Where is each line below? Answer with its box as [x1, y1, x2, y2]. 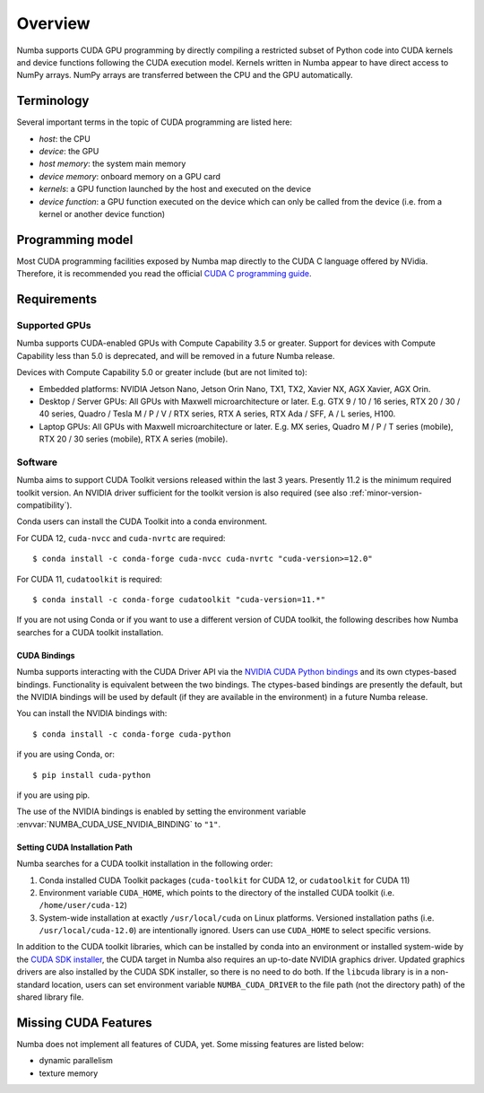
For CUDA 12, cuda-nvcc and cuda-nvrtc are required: [16, 532, 226, 543]
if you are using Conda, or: [16, 749, 116, 760]
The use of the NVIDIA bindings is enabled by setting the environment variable [16, 806, 307, 817]
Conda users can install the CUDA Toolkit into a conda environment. [16, 516, 268, 527]
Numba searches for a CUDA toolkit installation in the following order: [16, 858, 273, 870]
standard [16, 979, 50, 990]
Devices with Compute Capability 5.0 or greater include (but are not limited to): [16, 367, 308, 378]
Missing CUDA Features [16, 1015, 152, 1030]
